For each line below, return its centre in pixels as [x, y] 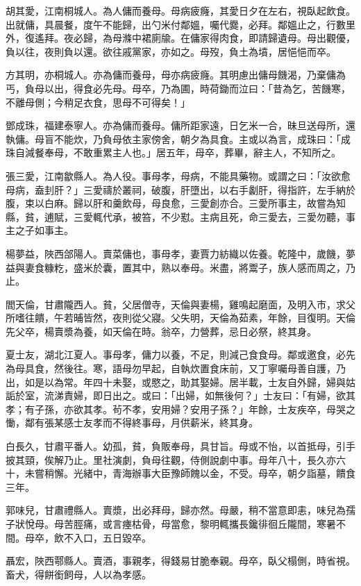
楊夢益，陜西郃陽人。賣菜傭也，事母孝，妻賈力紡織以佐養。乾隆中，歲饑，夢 [180, 253]
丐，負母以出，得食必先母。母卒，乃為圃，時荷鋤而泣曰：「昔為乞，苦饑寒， [178, 88]
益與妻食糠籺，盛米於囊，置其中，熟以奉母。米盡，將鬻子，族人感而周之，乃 [180, 267]
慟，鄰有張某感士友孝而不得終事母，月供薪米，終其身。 [132, 422]
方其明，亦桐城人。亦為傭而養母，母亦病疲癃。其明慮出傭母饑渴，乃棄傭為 [176, 75]
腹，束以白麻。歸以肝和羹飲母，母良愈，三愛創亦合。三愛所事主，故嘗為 [171, 203]
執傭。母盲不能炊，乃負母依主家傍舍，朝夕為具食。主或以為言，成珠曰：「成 [178, 139]
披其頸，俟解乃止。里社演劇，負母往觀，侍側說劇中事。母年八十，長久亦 [171, 459]
